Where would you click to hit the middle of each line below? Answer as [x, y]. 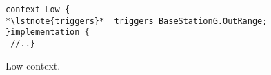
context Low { [38, 10]
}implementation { [48, 32]
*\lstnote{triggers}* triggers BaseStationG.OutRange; [137, 21]
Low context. [33, 65]
